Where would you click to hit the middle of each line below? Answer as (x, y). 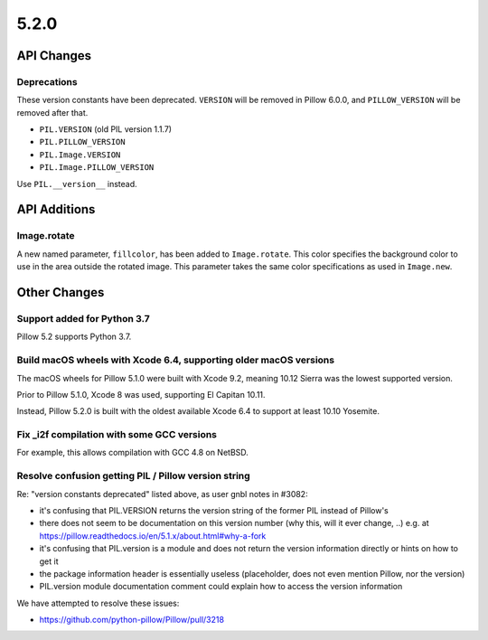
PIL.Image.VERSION (80, 155)
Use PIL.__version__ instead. (77, 184)
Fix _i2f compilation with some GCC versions (117, 435)
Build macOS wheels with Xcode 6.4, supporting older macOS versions (175, 360)
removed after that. (52, 112)
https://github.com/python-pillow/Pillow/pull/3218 (132, 620)
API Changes (54, 56)
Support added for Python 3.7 (83, 318)
